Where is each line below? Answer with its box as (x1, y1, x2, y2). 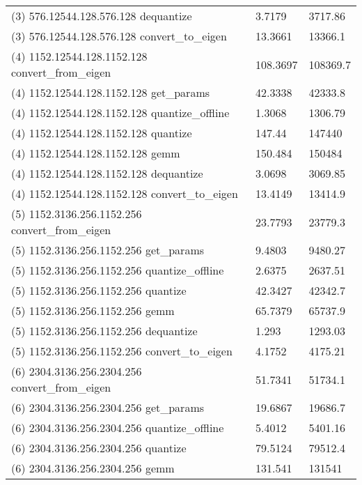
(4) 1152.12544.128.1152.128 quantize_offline (11, 105, 230, 121)
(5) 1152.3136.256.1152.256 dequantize (11, 323, 198, 339)
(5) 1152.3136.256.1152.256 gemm (11, 302, 175, 318)
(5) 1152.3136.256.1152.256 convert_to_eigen (11, 343, 233, 359)
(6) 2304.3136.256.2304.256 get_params (11, 399, 205, 415)
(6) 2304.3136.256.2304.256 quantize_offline (11, 419, 224, 436)
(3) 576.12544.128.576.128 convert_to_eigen (11, 28, 227, 44)
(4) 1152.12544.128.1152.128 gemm (11, 145, 180, 161)
